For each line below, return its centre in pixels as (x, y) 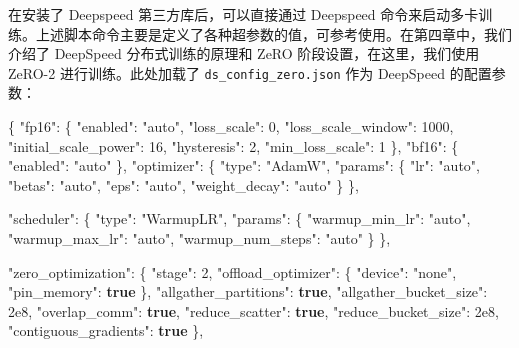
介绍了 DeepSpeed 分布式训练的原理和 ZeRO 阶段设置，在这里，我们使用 (244, 53)
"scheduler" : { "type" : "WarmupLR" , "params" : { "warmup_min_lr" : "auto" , (239, 218)
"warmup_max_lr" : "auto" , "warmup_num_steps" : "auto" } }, (199, 238)
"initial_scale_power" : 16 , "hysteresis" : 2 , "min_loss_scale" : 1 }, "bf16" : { (233, 145)
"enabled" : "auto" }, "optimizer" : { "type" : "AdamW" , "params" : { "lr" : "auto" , (244, 165)
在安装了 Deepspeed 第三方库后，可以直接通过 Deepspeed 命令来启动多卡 (243, 14)
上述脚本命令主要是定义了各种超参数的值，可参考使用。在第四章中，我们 (273, 33)
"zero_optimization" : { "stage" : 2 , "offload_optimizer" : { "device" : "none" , (232, 271)
